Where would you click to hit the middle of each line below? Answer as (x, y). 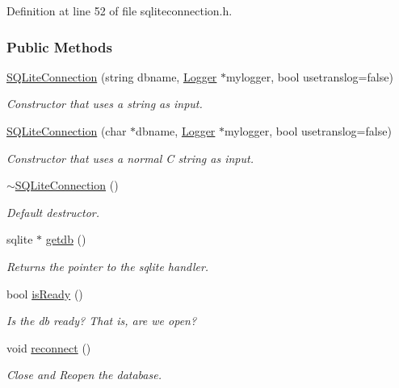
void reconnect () (49, 347)
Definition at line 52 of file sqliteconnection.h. (120, 10)
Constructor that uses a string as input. (105, 104)
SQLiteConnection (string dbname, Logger (112, 76)
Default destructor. (53, 212)
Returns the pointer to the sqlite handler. (108, 266)
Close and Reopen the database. (84, 375)
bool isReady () (45, 293)
